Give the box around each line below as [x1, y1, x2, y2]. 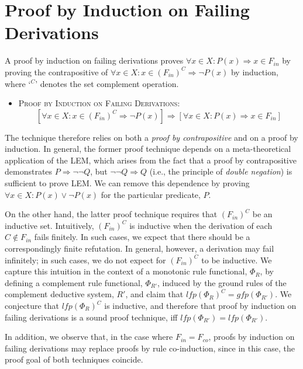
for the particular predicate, [101, 188, 201, 200]
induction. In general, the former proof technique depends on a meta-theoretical [5, 142, 291, 155]
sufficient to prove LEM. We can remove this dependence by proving [5, 177, 250, 189]
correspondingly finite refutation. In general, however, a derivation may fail [5, 242, 274, 255]
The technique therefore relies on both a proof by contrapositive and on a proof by [5, 131, 298, 143]
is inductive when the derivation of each [129, 219, 273, 231]
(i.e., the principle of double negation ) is [149, 165, 292, 177]
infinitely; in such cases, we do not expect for [5, 253, 166, 266]
